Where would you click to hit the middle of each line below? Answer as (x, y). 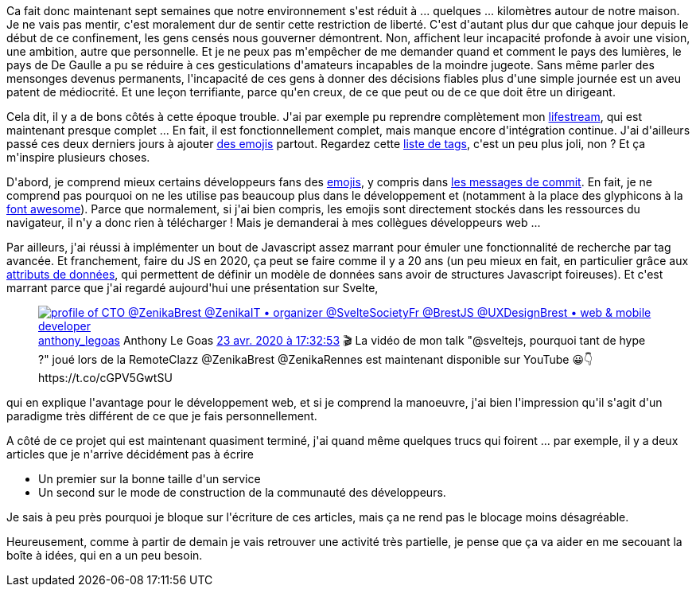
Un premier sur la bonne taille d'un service (150, 479)
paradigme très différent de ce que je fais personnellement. (162, 416)
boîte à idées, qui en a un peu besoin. (105, 555)
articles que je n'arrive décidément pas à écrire (130, 454)
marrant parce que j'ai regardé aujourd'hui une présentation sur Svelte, (192, 288)
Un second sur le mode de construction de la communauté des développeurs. (242, 492)
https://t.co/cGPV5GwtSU (105, 378)
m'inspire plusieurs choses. (78, 157)
